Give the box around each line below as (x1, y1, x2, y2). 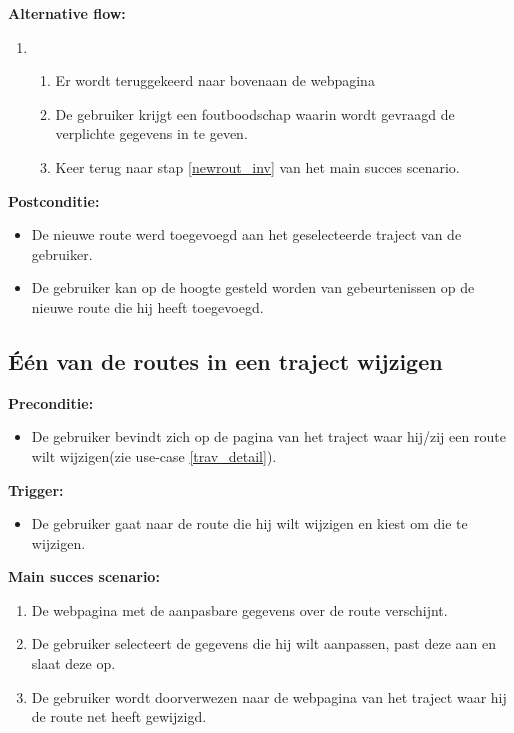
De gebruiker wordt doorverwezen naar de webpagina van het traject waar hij (31, 686, 507, 707)
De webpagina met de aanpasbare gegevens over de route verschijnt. (31, 599, 448, 620)
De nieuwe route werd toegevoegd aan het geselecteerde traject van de (31, 224, 462, 245)
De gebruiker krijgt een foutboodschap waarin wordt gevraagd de (55, 103, 455, 124)
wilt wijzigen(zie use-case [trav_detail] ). (31, 445, 277, 466)
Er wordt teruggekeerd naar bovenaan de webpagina (55, 70, 375, 91)
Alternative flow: (8, 3, 126, 23)
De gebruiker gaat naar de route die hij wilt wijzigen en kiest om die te (31, 513, 468, 534)
